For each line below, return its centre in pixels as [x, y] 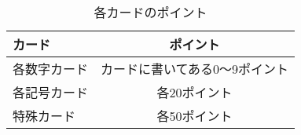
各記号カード [51, 92]
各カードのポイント [150, 12]
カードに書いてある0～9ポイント [195, 69]
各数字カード [51, 69]
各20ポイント [195, 92]
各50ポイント [195, 116]
